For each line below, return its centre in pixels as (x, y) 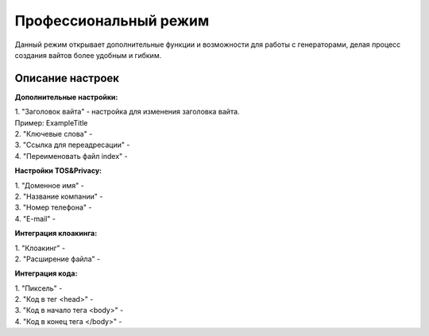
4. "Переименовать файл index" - (71, 156)
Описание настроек (67, 78)
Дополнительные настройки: (66, 97)
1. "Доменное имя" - (50, 185)
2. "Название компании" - (59, 196)
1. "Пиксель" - (39, 288)
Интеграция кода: (46, 273)
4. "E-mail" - (35, 218)
